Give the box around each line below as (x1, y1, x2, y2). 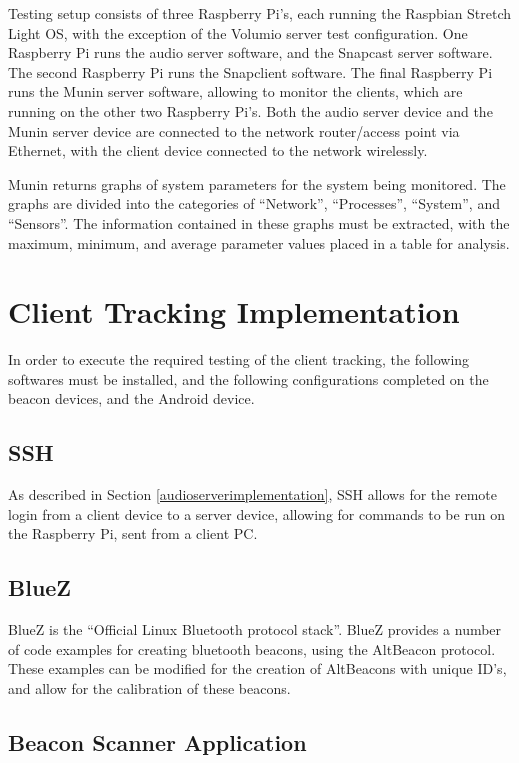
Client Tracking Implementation (8, 291, 460, 332)
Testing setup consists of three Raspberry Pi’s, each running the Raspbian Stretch (8, 3, 512, 23)
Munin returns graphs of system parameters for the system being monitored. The (8, 173, 506, 194)
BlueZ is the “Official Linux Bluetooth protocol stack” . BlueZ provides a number (8, 619, 502, 640)
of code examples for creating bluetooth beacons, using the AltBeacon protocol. (8, 638, 496, 659)
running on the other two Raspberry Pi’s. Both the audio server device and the (8, 100, 493, 121)
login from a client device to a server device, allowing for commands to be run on (8, 503, 505, 524)
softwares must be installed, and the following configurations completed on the (8, 368, 489, 389)
